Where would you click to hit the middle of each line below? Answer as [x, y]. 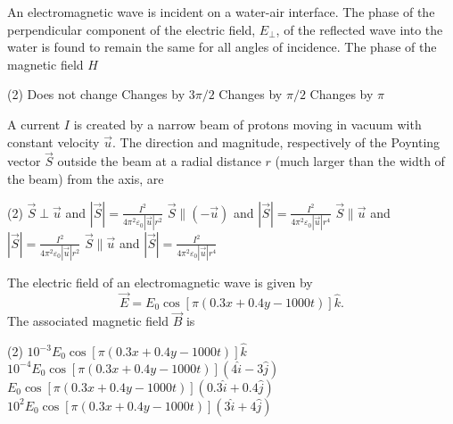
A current [34, 124]
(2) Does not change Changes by [96, 94]
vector [24, 161]
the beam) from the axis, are [86, 178]
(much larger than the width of [360, 161]
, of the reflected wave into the [359, 29]
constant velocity [54, 141]
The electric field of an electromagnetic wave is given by [160, 283]
